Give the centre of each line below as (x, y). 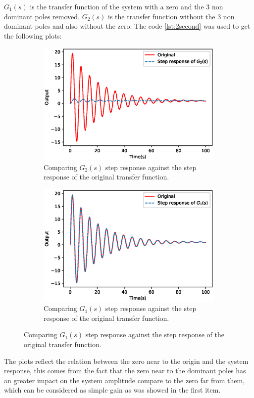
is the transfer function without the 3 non (171, 16)
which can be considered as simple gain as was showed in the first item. (112, 390)
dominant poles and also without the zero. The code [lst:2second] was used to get (127, 26)
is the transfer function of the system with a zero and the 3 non (127, 6)
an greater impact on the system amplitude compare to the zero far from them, (125, 380)
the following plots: (33, 35)
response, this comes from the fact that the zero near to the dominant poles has (125, 371)
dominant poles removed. (42, 16)
